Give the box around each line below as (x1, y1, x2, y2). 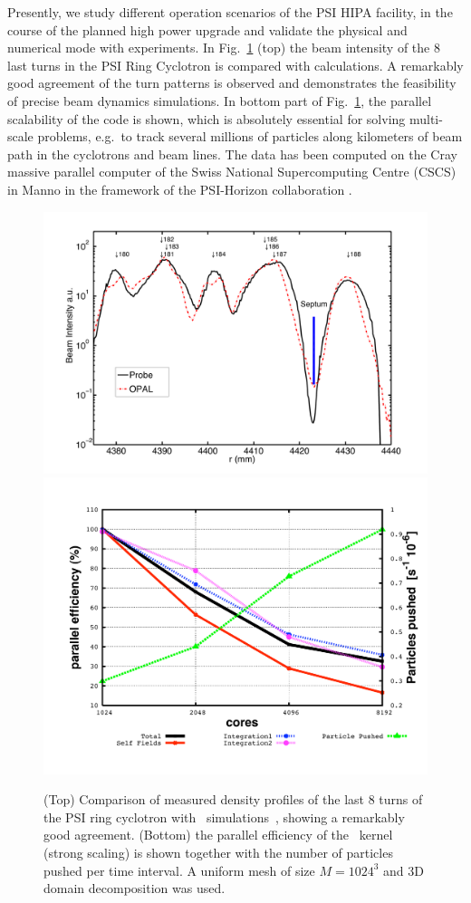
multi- (409, 109, 443, 128)
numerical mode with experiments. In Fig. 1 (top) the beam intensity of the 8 (7, 38, 440, 57)
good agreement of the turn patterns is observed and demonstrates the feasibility (7, 73, 457, 92)
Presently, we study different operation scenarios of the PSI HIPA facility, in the (7, 3, 453, 21)
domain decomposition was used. (43, 879, 226, 898)
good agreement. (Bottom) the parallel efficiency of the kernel (43, 825, 393, 844)
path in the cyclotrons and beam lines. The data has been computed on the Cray (7, 144, 457, 163)
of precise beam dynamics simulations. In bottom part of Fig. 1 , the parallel (7, 91, 432, 110)
